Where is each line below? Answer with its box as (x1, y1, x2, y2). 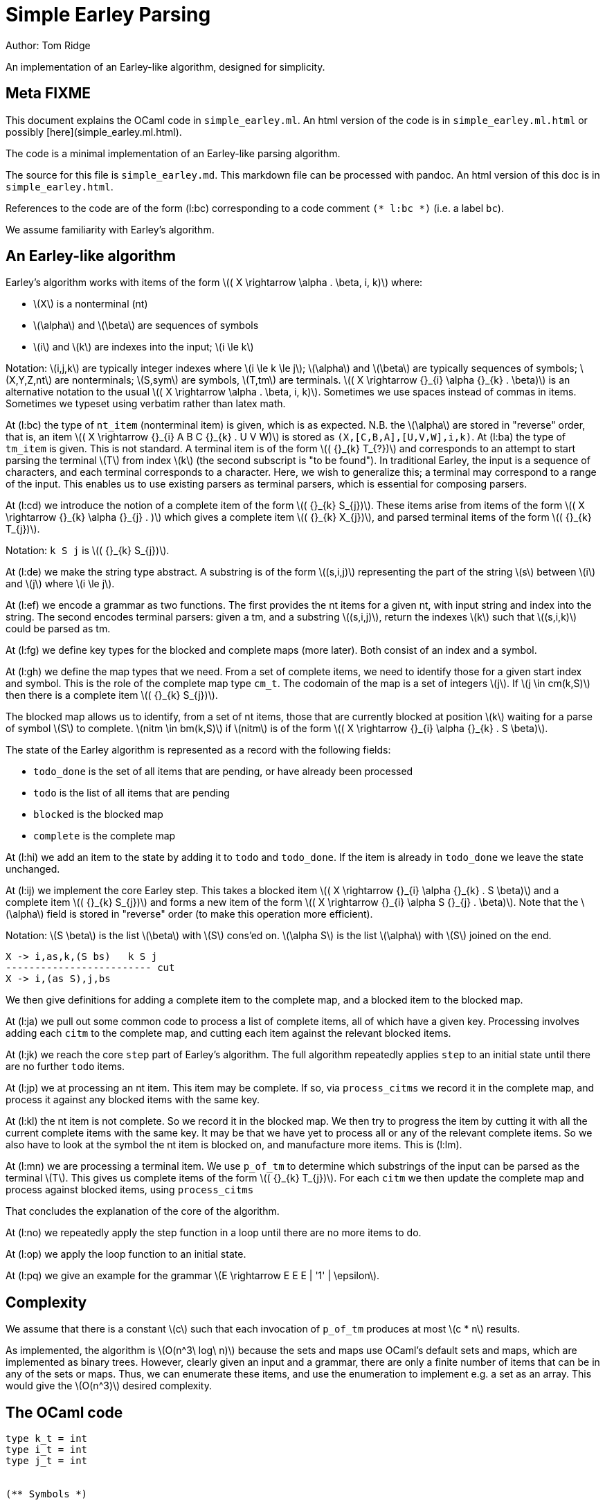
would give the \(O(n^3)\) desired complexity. (6, 1380, 212, 1392)
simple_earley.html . (6, 180, 114, 193)
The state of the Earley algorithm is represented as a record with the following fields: (6, 744, 391, 756)
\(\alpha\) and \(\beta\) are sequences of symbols (33, 319, 259, 332)
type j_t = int (6, 1455, 88, 1467)
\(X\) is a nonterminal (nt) (33, 298, 148, 310)
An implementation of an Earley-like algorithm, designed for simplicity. (6, 60, 325, 73)
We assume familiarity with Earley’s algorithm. (6, 223, 215, 235)
